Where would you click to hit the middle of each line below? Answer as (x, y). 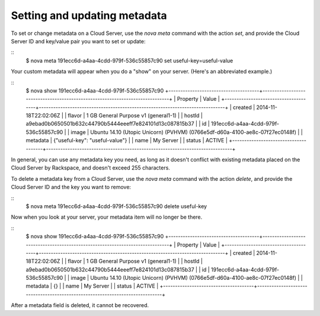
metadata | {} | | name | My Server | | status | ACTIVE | (92, 286)
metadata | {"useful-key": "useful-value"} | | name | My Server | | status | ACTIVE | (127, 141)
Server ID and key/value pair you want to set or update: (78, 41)
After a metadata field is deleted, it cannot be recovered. (80, 305)
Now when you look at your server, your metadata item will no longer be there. (107, 217)
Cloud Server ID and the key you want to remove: (71, 187)
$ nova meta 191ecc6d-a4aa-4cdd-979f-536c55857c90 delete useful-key (116, 206)
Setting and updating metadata (89, 15)
